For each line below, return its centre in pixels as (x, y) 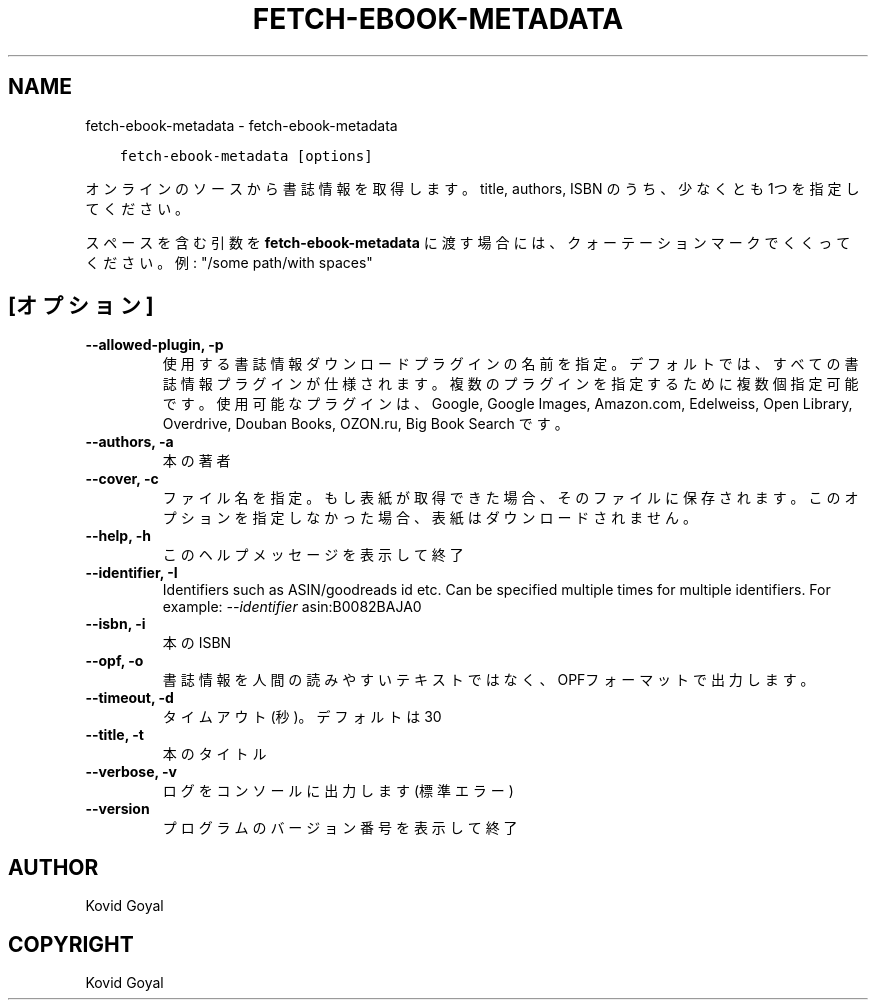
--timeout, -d (129, 698)
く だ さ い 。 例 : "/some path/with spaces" (229, 262)
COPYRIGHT (71, 944)
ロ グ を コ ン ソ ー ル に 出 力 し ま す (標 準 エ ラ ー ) (338, 791)
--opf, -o (114, 661)
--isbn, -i (115, 624)
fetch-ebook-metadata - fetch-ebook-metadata (241, 125)
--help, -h (118, 536)
